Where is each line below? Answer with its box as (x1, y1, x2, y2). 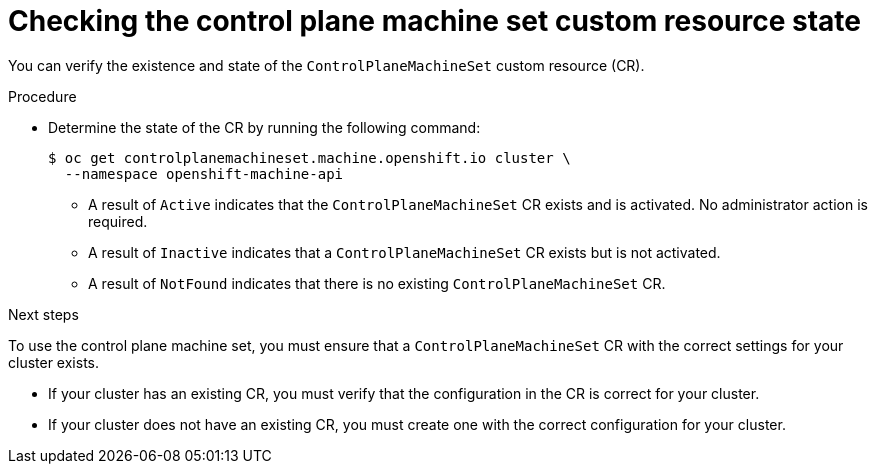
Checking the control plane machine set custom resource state (8, 4, 862, 38)
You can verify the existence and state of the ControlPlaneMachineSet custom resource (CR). (8, 56, 645, 74)
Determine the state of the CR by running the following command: (48, 118, 481, 136)
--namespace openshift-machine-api (64, 165, 344, 182)
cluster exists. (8, 353, 100, 371)
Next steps (8, 305, 79, 323)
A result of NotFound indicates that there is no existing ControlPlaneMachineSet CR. (88, 274, 666, 292)
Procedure (8, 87, 77, 105)
